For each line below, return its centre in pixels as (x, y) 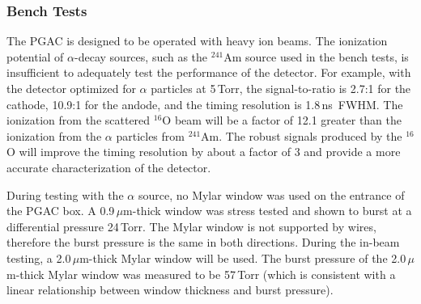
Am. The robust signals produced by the (302, 135)
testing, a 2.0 (39, 258)
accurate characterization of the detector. (109, 167)
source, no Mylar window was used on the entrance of (271, 194)
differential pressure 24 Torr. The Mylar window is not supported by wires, (191, 226)
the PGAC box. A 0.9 (61, 211)
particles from (150, 135)
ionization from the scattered (79, 120)
